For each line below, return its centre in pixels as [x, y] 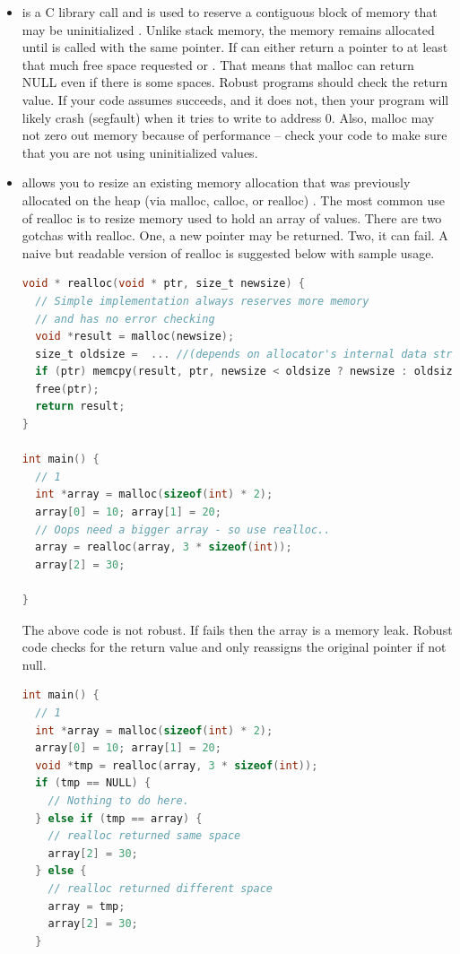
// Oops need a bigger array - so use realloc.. [183, 529]
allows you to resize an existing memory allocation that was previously [216, 182]
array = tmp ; [87, 906]
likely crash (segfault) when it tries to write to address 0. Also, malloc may [228, 117]
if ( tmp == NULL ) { [93, 783]
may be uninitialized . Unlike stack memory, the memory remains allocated [228, 29]
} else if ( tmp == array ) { [119, 818]
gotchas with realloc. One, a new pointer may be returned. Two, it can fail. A [235, 235]
